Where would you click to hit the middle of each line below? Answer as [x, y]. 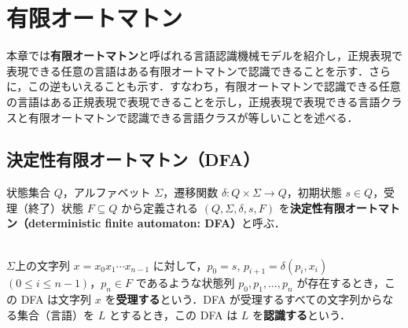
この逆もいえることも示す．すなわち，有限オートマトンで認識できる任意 [214, 86]
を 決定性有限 [312, 207]
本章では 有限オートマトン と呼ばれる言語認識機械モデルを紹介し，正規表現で [204, 55]
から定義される [160, 207]
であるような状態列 [185, 283]
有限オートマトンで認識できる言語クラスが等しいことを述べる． [193, 117]
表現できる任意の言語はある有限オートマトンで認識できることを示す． [187, 70]
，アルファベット [107, 192]
